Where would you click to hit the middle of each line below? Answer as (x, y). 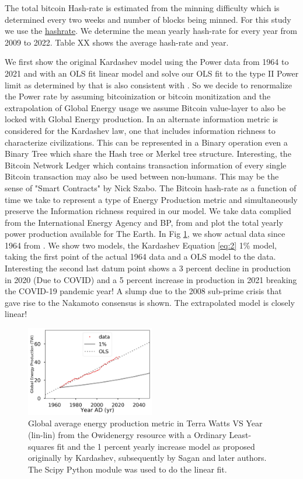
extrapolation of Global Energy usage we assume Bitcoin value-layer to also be (145, 107)
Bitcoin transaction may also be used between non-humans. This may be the (142, 176)
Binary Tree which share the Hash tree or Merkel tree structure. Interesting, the (148, 154)
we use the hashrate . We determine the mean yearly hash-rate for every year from (151, 31)
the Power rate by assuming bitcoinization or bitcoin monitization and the (138, 96)
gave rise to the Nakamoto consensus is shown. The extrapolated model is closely (150, 302)
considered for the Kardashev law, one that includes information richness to (140, 130)
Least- (240, 435)
